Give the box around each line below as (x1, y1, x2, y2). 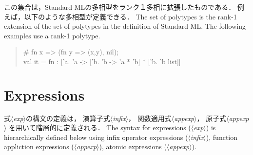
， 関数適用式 (128, 113, 172, 123)
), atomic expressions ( (99, 141, 167, 152)
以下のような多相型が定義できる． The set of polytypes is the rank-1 (24, 11, 237, 21)
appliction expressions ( (4, 141, 74, 152)
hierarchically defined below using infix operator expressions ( (4, 132, 188, 142)
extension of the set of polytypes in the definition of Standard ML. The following (4, 21, 246, 31)
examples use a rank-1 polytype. (4, 30, 100, 40)
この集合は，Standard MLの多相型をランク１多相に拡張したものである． (4, 2, 235, 12)
